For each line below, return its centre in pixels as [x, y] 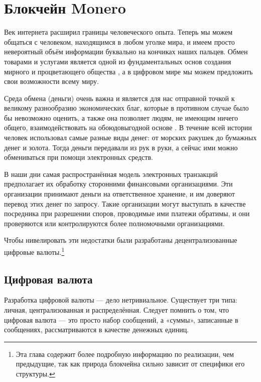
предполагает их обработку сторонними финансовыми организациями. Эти [118, 184]
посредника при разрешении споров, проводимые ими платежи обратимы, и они [127, 213]
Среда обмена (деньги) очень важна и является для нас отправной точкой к [119, 98]
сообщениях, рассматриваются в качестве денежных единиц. [97, 329]
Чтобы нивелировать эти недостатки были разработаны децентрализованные [121, 240]
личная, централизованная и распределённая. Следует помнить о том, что [116, 310]
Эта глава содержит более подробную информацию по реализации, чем [125, 354]
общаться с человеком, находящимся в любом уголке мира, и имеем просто [119, 41]
